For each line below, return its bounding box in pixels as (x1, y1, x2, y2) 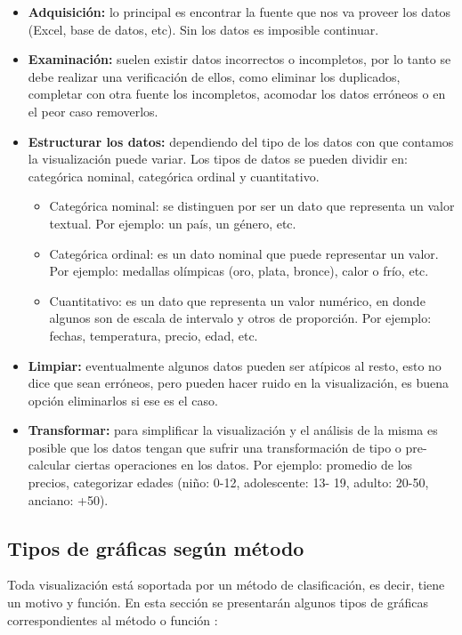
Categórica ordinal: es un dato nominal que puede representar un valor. (49, 244, 439, 262)
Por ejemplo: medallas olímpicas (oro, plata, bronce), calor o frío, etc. (49, 261, 429, 280)
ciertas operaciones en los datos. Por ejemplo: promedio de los (74, 455, 413, 474)
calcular (28, 455, 71, 474)
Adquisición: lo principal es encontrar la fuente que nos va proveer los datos (28, 3, 451, 20)
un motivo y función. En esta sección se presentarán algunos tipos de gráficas (7, 593, 428, 612)
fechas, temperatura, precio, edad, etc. (49, 326, 258, 344)
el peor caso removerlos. (28, 101, 158, 120)
